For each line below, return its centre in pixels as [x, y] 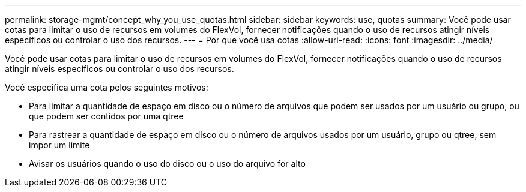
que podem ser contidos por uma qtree [106, 116]
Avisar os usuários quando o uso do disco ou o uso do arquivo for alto [167, 163]
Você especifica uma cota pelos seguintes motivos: [107, 87]
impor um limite [59, 145]
